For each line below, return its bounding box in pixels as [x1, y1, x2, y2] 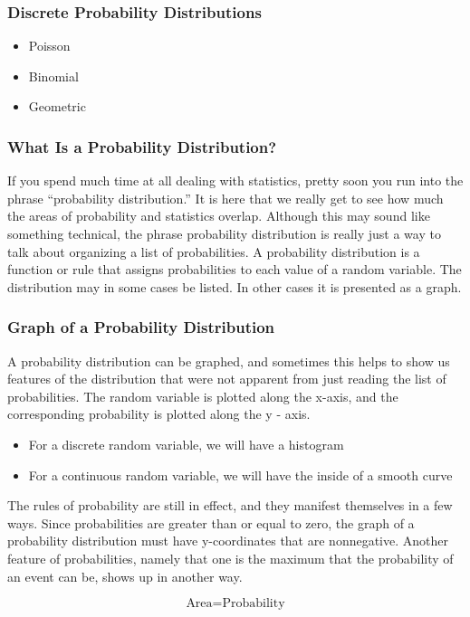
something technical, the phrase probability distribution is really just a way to [7, 224, 441, 242]
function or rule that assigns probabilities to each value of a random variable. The [7, 260, 462, 279]
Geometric [28, 97, 86, 116]
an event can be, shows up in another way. [7, 566, 243, 585]
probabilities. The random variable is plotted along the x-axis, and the [7, 386, 398, 405]
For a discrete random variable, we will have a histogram [28, 434, 344, 453]
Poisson [28, 36, 71, 55]
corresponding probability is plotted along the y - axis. [7, 404, 311, 423]
